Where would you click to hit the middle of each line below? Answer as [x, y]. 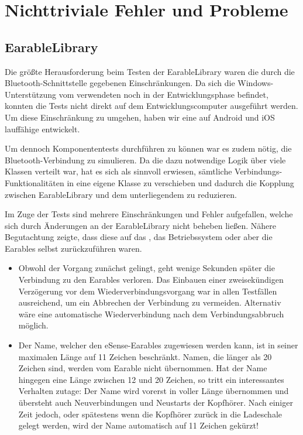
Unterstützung [31, 94]
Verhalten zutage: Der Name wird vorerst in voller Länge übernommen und [154, 391]
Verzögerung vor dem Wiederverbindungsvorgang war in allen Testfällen [148, 291]
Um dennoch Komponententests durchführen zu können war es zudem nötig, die [148, 148]
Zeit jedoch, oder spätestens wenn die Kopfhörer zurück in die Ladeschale [150, 414]
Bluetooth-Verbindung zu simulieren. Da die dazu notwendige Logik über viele [145, 160]
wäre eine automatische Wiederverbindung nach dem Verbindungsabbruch [151, 314]
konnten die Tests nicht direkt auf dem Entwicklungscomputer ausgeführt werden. [151, 106]
